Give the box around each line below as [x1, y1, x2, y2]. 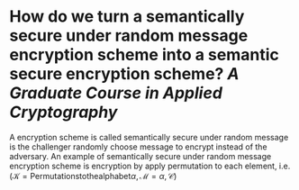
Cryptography [9, 102, 118, 122]
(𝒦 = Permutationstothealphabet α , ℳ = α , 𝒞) [9, 170, 177, 181]
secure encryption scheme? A [9, 64, 240, 85]
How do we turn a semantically [9, 6, 245, 27]
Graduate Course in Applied [9, 83, 223, 104]
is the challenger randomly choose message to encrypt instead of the [9, 141, 267, 152]
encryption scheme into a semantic [9, 45, 279, 65]
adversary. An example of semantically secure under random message [9, 150, 272, 161]
